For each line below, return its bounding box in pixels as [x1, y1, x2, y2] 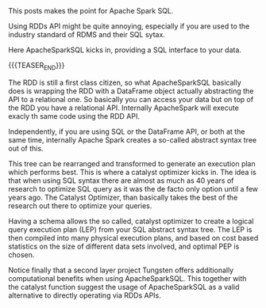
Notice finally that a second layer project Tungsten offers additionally [8, 265, 234, 275]
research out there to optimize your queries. [8, 200, 152, 211]
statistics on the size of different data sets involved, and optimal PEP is [8, 241, 240, 251]
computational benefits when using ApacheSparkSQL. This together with [8, 273, 247, 283]
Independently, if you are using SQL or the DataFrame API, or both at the [8, 127, 245, 136]
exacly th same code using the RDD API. [8, 111, 141, 120]
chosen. [8, 249, 35, 259]
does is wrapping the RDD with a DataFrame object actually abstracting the [8, 86, 254, 96]
